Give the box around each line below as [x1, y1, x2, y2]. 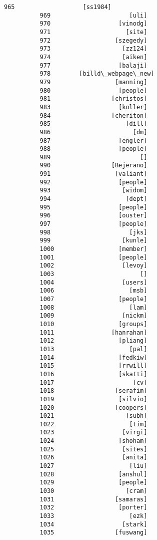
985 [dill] [39, 120, 147, 128]
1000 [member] [39, 245, 147, 253]
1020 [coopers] [39, 404, 147, 411]
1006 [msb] [39, 287, 147, 295]
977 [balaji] [39, 62, 147, 69]
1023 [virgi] [39, 429, 147, 436]
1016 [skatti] [39, 370, 147, 378]
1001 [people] [39, 253, 147, 261]
